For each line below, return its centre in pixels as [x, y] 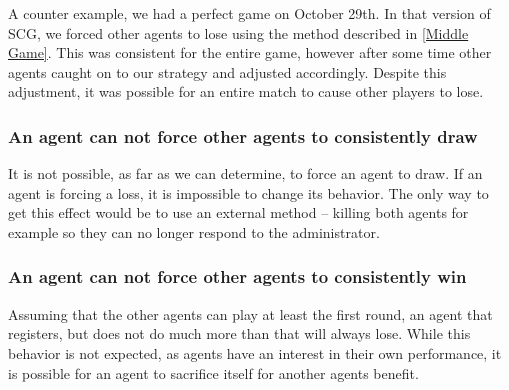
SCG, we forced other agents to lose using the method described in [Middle [238, 32]
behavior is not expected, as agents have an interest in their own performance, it [255, 352]
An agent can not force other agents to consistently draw [243, 135]
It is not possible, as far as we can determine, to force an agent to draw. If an [245, 173]
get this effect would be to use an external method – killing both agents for [238, 212]
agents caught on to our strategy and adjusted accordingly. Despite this [227, 71]
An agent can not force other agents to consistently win [237, 276]
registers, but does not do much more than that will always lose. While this [239, 333]
